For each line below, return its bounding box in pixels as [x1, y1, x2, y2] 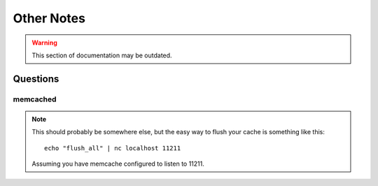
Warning [31, 38, 57, 47]
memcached [13, 94, 57, 104]
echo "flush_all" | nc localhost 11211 [44, 144, 181, 152]
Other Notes [13, 10, 85, 26]
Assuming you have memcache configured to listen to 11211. [31, 159, 204, 168]
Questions [13, 73, 59, 85]
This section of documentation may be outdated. [31, 51, 172, 59]
